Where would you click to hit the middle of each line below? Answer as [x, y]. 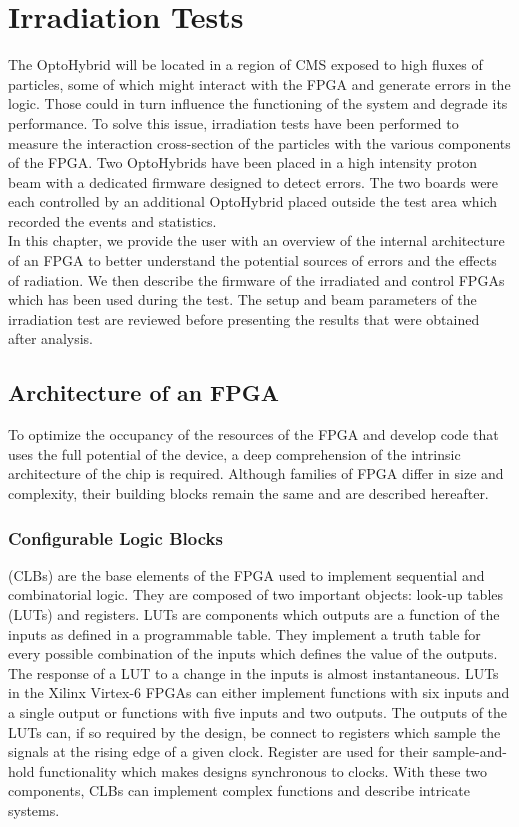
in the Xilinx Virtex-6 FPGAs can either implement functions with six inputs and [259, 692]
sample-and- [470, 751]
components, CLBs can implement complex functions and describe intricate [239, 790]
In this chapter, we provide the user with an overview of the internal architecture [256, 240]
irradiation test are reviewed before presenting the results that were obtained [244, 318]
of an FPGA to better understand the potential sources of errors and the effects [252, 260]
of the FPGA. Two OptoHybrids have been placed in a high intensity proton [242, 162]
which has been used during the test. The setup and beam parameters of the [242, 299]
